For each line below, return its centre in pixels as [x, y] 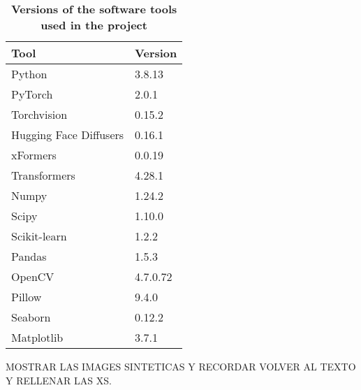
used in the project [94, 25]
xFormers [34, 155]
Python [29, 74]
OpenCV [33, 276]
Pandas [29, 256]
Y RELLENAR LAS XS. [59, 380]
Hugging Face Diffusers [68, 135]
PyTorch [32, 94]
